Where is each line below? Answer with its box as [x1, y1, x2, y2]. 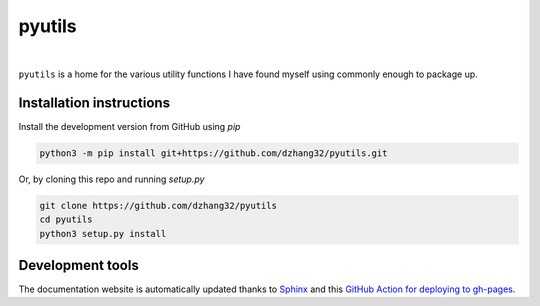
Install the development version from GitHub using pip [18, 120, 241, 132]
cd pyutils [39, 214, 93, 225]
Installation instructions [18, 94, 170, 111]
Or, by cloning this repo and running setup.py [18, 173, 205, 185]
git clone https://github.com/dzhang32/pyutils [39, 200, 277, 211]
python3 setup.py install [39, 228, 167, 239]
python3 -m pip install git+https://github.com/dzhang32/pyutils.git [39, 147, 388, 159]
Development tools [18, 256, 139, 274]
